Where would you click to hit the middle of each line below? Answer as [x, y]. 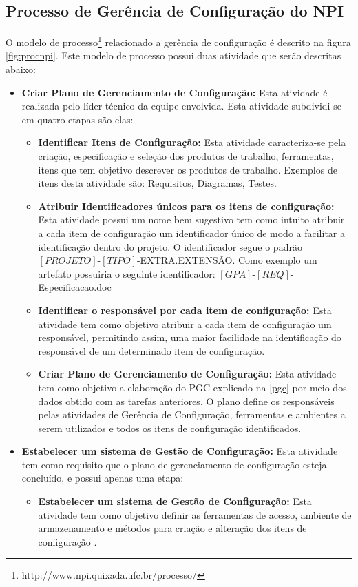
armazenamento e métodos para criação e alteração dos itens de [172, 528]
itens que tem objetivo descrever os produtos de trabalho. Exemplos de [188, 169]
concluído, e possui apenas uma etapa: [103, 478]
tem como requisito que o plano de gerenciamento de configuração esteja [174, 464]
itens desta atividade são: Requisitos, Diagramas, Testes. [157, 183]
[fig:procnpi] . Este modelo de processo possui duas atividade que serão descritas [173, 55]
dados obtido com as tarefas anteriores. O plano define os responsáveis [186, 401]
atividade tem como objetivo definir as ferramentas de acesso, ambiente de [195, 514]
